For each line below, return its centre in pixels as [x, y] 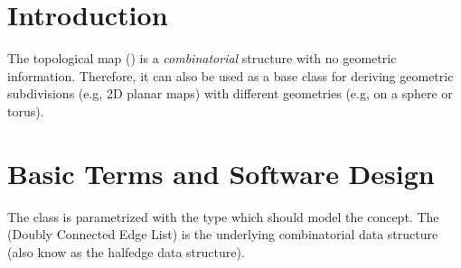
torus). [26, 111]
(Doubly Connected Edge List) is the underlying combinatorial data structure [223, 234]
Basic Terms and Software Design [221, 173]
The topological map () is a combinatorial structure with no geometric [202, 58]
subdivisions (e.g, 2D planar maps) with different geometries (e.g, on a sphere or [230, 93]
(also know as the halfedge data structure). [126, 251]
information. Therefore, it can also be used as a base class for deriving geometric [230, 75]
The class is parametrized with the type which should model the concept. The [223, 216]
